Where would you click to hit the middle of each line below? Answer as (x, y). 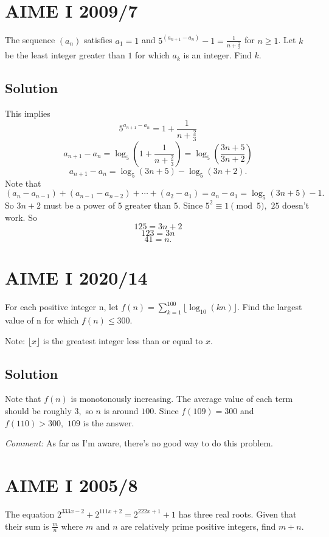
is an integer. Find (217, 55)
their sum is (27, 526)
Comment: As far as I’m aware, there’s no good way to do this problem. (139, 443)
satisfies (98, 40)
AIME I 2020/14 (76, 278)
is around (121, 411)
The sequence (30, 40)
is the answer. (109, 422)
